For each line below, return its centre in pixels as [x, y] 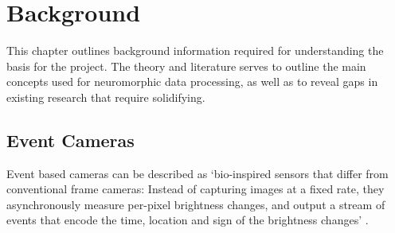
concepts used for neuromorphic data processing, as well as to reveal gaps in [192, 82]
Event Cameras [70, 140]
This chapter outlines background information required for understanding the [195, 50]
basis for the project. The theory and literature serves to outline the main [186, 66]
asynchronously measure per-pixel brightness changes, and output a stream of [196, 204]
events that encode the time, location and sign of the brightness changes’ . [188, 220]
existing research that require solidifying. [106, 97]
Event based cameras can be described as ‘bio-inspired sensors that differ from [197, 173]
